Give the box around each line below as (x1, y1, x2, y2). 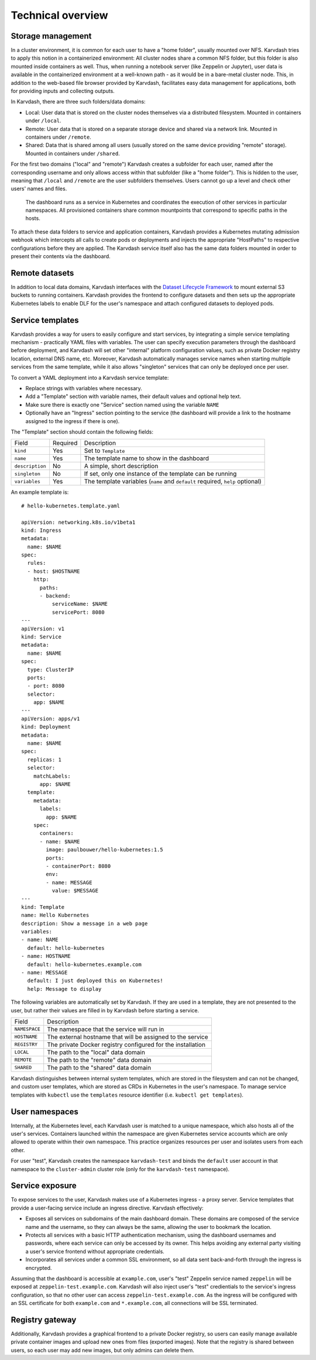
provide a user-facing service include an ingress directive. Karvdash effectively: (11, 1204, 204, 1211)
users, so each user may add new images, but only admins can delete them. (11, 1347, 194, 1354)
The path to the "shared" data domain (47, 1063, 152, 1071)
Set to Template (84, 447, 125, 455)
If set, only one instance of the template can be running (84, 470, 237, 478)
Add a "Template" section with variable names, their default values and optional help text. (25, 393, 242, 400)
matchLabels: (33, 772, 71, 779)
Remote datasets (11, 268, 74, 278)
